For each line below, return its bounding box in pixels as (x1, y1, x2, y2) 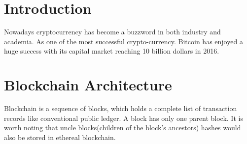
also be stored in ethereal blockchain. (4, 132, 116, 142)
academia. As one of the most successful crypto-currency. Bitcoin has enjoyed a (4, 36, 243, 46)
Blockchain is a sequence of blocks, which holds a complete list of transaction (4, 103, 237, 114)
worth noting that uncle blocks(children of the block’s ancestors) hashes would (4, 122, 241, 133)
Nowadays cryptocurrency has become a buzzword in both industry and (4, 27, 221, 37)
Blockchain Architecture (4, 75, 172, 95)
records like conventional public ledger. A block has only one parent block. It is (4, 113, 243, 123)
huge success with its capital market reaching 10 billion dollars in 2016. (4, 46, 219, 56)
